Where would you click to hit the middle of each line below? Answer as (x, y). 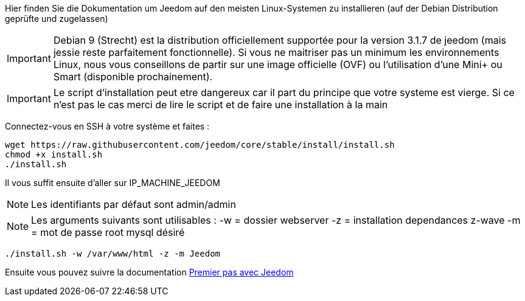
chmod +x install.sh (54, 154)
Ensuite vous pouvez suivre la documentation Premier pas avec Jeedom (149, 272)
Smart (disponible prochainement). (133, 77)
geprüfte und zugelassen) (57, 19)
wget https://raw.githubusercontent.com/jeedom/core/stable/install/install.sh (200, 145)
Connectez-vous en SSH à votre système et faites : (107, 126)
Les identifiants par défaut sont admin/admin (134, 204)
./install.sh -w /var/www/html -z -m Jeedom (113, 254)
